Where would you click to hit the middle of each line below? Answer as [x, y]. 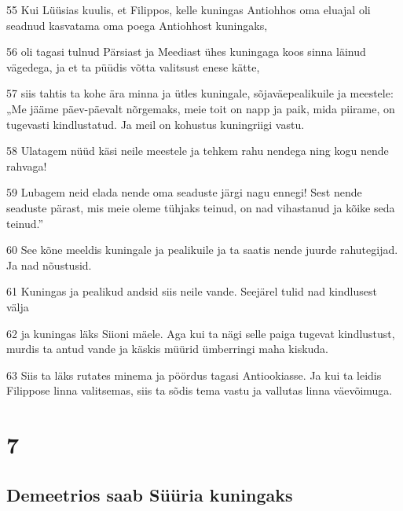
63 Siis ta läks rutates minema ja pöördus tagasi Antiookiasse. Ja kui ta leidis [194, 375]
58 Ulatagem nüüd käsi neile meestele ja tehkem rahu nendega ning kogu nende [198, 151]
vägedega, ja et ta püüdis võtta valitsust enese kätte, [133, 66]
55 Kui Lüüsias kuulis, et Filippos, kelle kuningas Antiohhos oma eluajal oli [189, 9]
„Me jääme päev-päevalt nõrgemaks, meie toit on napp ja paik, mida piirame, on [201, 108]
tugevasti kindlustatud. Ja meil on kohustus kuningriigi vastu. [156, 124]
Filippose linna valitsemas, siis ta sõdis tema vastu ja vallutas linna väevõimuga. [200, 390]
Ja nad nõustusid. [49, 265]
